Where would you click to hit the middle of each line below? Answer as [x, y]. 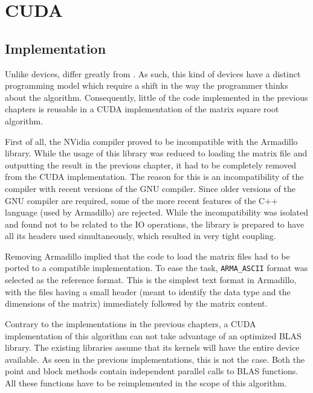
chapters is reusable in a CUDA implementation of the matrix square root [142, 109]
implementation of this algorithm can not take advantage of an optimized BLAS [153, 335]
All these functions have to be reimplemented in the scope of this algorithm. [146, 382]
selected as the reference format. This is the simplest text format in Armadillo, [151, 280]
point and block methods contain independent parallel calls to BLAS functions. [152, 371]
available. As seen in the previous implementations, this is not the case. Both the [155, 359]
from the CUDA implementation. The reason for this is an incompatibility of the [154, 177]
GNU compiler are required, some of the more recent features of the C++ [141, 200]
